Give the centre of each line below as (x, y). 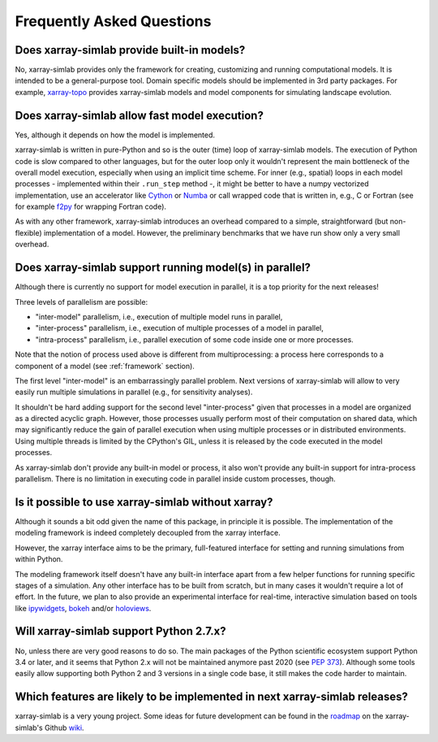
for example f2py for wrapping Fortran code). (90, 206)
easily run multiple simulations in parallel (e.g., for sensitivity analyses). (134, 392)
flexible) (28, 232)
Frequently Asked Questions (113, 21)
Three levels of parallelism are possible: (82, 302)
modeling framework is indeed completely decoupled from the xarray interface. (148, 533)
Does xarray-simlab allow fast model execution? (139, 115)
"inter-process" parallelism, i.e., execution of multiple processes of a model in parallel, (179, 328)
